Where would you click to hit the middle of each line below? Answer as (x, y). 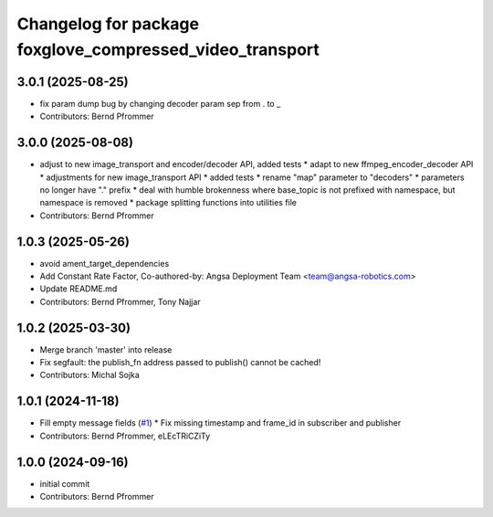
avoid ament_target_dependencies (105, 263)
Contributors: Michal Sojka (90, 375)
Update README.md (79, 289)
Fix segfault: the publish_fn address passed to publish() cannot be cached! (180, 363)
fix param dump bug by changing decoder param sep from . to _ (160, 103)
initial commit (65, 483)
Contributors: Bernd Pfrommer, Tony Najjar (120, 301)
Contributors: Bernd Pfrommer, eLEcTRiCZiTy (125, 436)
